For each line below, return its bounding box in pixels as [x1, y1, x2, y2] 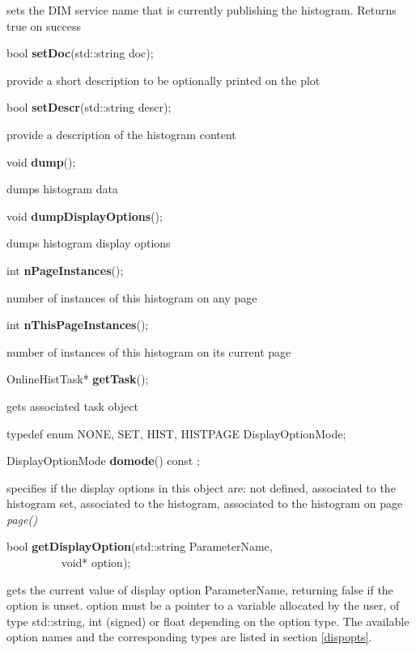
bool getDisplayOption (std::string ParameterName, [6, 538, 273, 555]
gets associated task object [6, 397, 138, 414]
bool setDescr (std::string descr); [6, 99, 172, 116]
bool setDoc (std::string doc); [6, 44, 154, 61]
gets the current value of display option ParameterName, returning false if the [6, 581, 393, 598]
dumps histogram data [6, 180, 118, 197]
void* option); [61, 554, 131, 571]
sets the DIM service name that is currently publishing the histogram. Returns [6, 2, 397, 18]
